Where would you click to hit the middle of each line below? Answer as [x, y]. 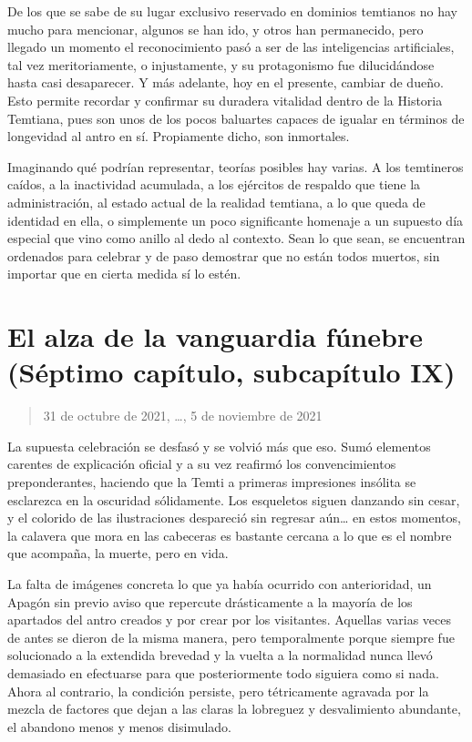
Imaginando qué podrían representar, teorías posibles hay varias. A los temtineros [236, 166]
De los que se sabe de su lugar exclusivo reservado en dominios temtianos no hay [232, 11]
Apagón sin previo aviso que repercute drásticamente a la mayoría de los [210, 601]
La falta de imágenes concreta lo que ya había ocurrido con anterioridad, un [220, 583]
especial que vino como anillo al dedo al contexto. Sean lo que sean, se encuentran [236, 238]
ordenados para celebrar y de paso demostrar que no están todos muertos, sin [224, 255]
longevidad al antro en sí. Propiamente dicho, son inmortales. [179, 136]
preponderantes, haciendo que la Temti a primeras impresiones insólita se [212, 482]
